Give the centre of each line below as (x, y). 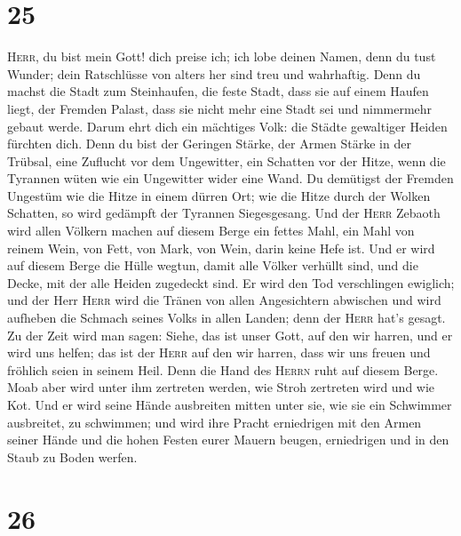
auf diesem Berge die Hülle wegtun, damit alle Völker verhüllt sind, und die (213, 265)
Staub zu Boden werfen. (72, 456)
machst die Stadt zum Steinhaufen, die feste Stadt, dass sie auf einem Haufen (218, 91)
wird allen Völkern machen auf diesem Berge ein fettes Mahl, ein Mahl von (211, 231)
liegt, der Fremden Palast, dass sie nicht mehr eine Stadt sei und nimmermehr (220, 108)
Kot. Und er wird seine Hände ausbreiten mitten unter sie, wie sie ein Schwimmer (230, 404)
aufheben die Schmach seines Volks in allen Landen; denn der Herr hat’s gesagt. (227, 318)
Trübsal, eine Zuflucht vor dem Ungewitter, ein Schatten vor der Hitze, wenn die (227, 160)
